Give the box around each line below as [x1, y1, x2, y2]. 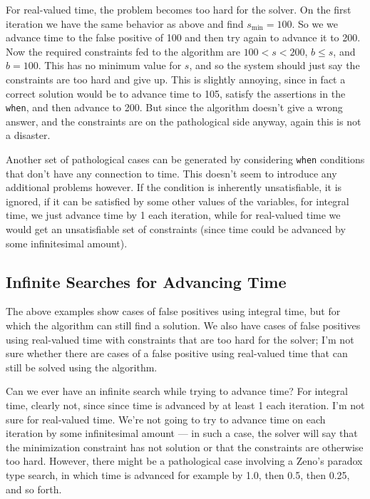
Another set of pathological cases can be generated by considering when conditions [6, 152, 365, 166]
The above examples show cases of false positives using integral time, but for [6, 304, 341, 319]
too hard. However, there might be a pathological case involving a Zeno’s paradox [6, 453, 363, 468]
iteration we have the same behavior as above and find [6, 16, 244, 31]
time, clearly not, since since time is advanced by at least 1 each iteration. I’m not [6, 397, 365, 412]
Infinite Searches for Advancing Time [6, 270, 287, 292]
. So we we [292, 16, 339, 31]
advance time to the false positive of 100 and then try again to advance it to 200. [6, 30, 361, 45]
